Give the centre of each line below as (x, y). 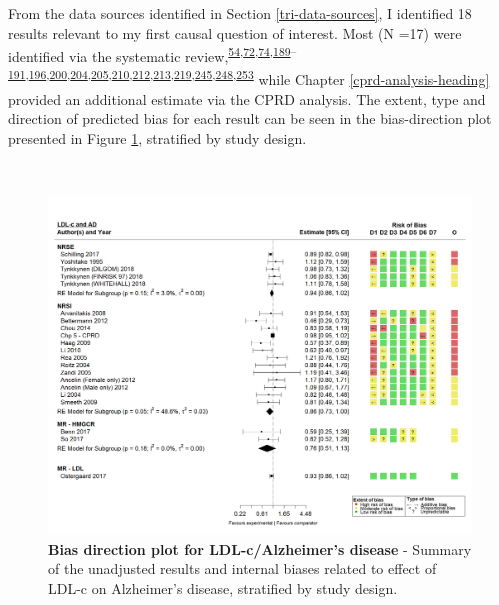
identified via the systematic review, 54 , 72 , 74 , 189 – (152, 54)
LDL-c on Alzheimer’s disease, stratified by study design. (223, 587)
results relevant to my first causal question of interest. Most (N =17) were (235, 32)
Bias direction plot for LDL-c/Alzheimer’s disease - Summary (260, 548)
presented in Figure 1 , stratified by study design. (157, 137)
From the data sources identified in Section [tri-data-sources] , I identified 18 (240, 13)
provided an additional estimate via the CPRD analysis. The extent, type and (247, 98)
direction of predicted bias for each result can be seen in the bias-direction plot (250, 118)
